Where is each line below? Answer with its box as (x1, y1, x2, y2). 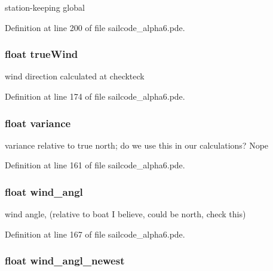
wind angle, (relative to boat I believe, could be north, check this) (5, 208, 246, 220)
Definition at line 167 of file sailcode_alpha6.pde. (5, 227, 185, 240)
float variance (5, 115, 71, 130)
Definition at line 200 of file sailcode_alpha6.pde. (5, 21, 185, 33)
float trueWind (5, 47, 78, 61)
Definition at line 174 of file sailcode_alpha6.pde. (5, 90, 185, 102)
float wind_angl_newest (5, 253, 125, 268)
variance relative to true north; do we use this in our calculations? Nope (5, 138, 269, 151)
